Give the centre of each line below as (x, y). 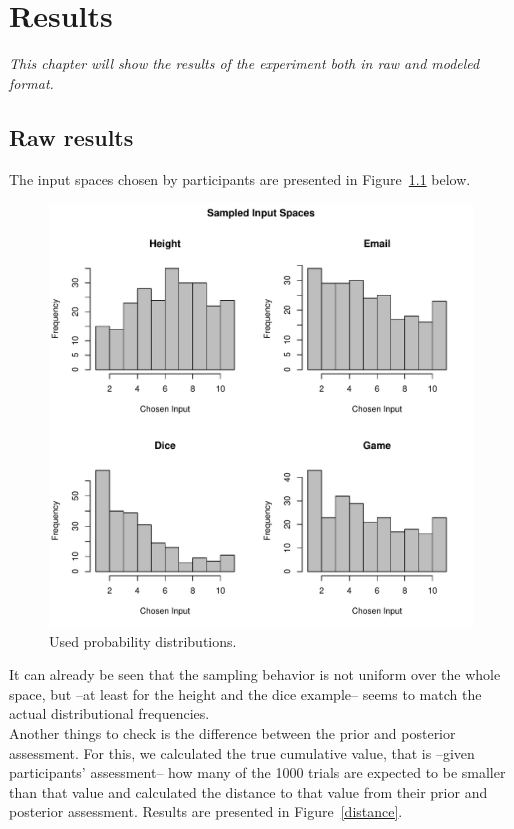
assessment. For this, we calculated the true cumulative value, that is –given (242, 752)
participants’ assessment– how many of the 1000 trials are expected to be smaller (257, 772)
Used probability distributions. (143, 640)
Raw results (71, 136)
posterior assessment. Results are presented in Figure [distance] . (206, 811)
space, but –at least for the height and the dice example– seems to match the (245, 693)
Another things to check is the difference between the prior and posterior (232, 733)
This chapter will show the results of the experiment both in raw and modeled (244, 63)
